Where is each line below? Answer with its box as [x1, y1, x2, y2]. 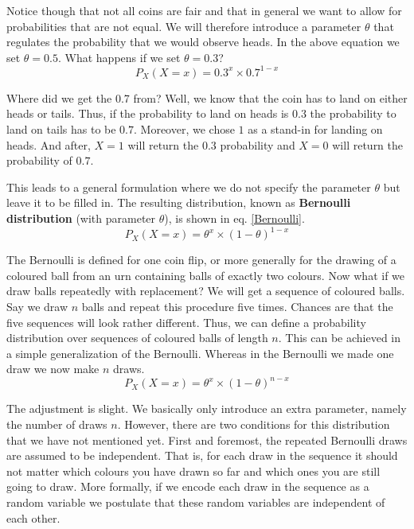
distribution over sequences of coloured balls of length [6, 329, 268, 346]
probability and [220, 136, 295, 153]
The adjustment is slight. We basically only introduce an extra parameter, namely [6, 400, 407, 417]
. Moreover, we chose [134, 121, 235, 138]
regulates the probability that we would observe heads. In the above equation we [6, 33, 400, 50]
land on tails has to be [6, 121, 116, 138]
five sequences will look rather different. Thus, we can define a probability [6, 313, 366, 330]
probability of [6, 152, 72, 169]
